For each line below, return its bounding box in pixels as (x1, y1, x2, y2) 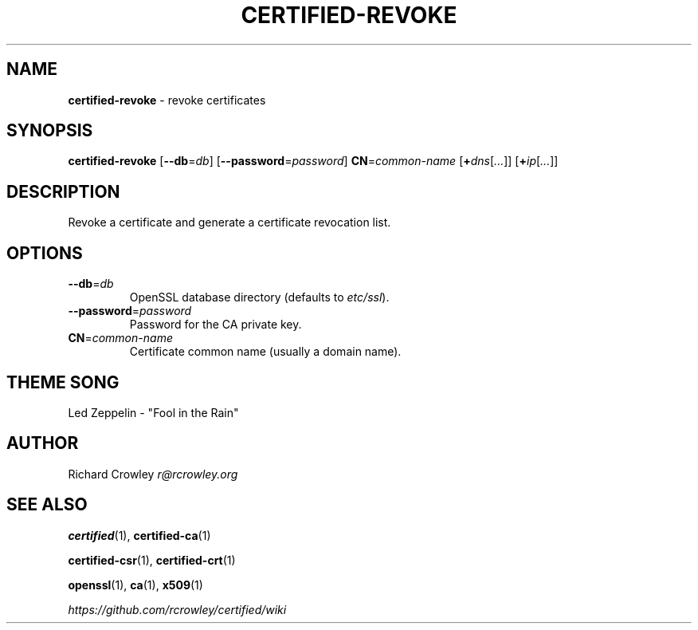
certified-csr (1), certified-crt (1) (68, 553, 236, 567)
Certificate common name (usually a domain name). (129, 345, 402, 359)
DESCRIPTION (6, 181, 120, 202)
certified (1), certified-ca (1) (68, 528, 211, 542)
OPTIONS (6, 242, 83, 263)
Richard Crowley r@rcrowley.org (68, 467, 238, 481)
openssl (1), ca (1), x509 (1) (68, 577, 203, 592)
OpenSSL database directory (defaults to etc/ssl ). (129, 290, 390, 305)
